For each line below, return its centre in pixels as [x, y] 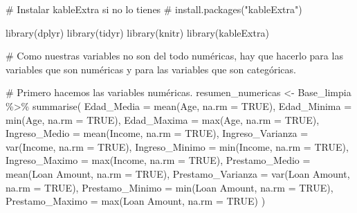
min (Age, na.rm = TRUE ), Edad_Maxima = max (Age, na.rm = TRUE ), [163, 119]
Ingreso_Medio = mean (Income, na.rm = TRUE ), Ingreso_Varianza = [157, 133]
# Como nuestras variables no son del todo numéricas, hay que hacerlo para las [174, 56]
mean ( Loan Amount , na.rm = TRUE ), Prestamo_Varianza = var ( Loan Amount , [178, 173]
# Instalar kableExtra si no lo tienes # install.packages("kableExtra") [154, 9]
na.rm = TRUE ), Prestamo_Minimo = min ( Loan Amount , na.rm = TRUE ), [170, 187]
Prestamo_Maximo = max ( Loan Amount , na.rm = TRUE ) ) [136, 201]
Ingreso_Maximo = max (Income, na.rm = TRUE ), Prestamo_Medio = [158, 160]
